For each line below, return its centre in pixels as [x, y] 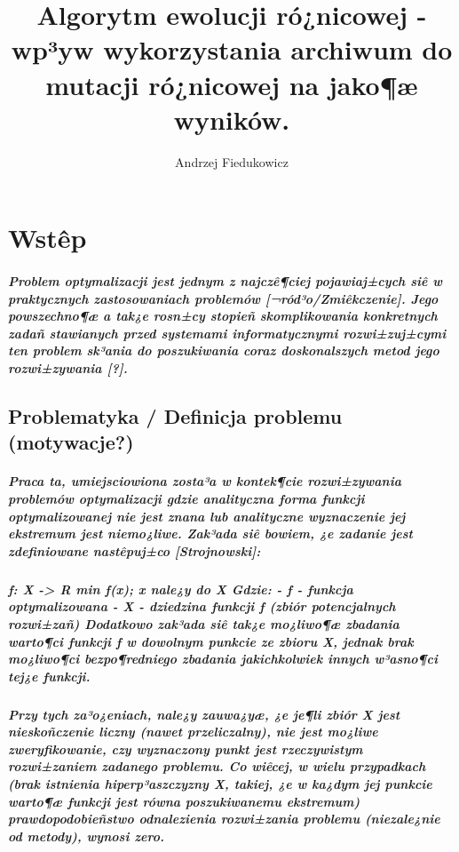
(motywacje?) [71, 442]
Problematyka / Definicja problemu [175, 416]
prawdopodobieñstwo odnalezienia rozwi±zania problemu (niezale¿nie [224, 819]
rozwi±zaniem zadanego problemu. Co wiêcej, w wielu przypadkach [217, 766]
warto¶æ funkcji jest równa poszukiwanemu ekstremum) [184, 801]
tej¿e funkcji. [49, 676]
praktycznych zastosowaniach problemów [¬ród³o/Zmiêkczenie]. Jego [223, 298]
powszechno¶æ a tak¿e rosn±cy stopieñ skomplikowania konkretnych [223, 316]
